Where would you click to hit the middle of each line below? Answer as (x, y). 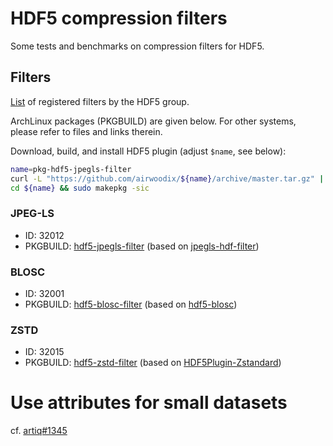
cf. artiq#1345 (39, 431)
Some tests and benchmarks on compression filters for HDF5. (137, 46)
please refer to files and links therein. (86, 131)
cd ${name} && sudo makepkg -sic (80, 188)
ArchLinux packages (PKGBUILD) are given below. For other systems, (153, 121)
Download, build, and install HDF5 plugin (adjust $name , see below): (148, 151)
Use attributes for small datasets (149, 403)
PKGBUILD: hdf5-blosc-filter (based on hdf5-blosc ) (131, 304)
